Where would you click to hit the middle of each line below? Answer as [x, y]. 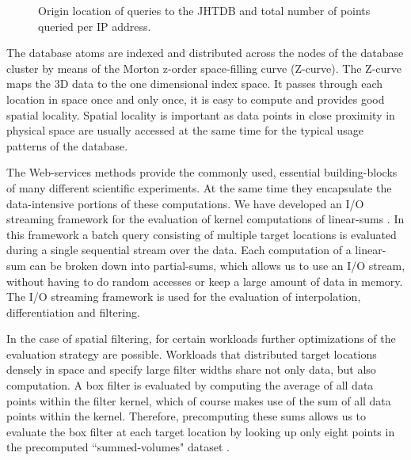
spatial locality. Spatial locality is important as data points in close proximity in [201, 114]
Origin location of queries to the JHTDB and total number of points [204, 10]
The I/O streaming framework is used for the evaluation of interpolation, [184, 297]
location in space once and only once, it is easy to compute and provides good [196, 99]
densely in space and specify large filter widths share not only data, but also [191, 369]
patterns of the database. [67, 145]
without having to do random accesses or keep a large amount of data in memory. [205, 281]
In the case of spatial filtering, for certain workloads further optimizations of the [201, 338]
